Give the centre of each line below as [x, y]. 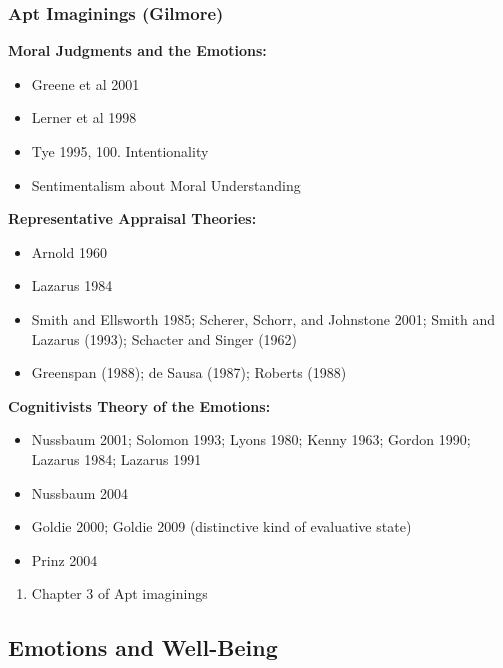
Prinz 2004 [64, 559]
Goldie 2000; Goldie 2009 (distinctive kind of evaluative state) [221, 526]
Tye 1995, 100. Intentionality [120, 151]
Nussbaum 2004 [80, 492]
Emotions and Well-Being [143, 647]
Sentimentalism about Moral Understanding [166, 184]
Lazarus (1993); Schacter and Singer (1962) [164, 338]
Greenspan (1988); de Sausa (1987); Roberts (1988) [189, 372]
